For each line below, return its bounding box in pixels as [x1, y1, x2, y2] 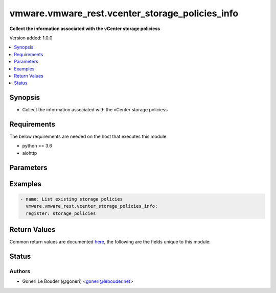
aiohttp [22, 150, 37, 156]
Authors [9, 267, 31, 275]
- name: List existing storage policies [20, 196, 123, 202]
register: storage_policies [26, 210, 96, 216]
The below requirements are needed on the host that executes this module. [9, 133, 168, 140]
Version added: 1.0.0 [9, 35, 53, 41]
